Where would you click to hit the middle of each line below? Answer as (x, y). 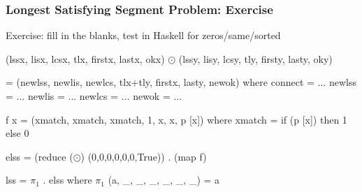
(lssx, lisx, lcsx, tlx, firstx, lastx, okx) (85, 58)
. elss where (67, 180)
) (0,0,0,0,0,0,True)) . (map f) (144, 156)
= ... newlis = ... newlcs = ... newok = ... (94, 96)
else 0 (17, 133)
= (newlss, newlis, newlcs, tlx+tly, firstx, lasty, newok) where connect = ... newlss (181, 82)
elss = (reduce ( (39, 156)
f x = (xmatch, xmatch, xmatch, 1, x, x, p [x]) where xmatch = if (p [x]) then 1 (176, 119)
